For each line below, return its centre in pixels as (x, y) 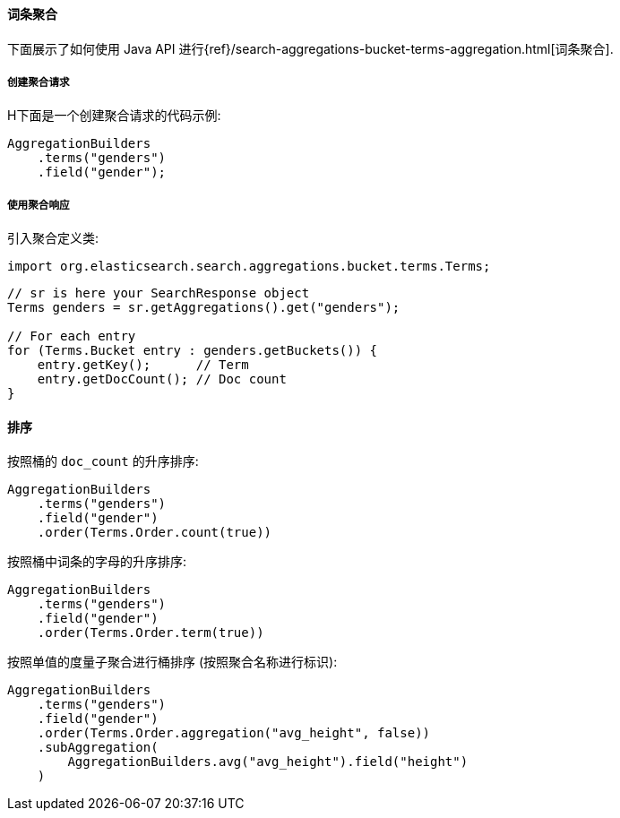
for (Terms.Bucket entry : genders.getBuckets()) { (193, 351)
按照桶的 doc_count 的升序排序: (103, 461)
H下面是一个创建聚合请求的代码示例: (114, 116)
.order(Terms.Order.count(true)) (155, 533)
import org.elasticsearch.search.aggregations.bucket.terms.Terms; (249, 267)
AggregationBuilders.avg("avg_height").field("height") (268, 762)
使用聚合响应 (39, 205)
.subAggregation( (98, 748)
